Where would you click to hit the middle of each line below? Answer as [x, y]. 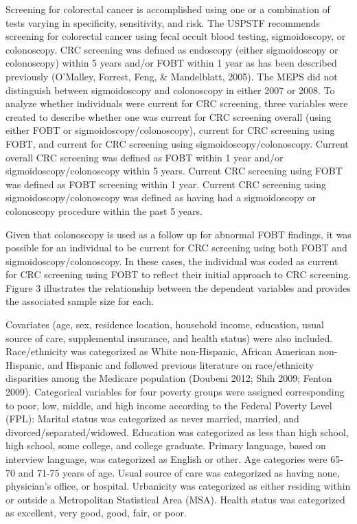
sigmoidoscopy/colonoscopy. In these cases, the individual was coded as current [172, 261]
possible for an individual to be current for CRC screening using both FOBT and [176, 248]
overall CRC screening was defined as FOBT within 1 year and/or [145, 157]
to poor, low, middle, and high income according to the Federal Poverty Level [169, 405]
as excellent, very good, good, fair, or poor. [96, 513]
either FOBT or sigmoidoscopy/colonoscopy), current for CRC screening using [170, 130]
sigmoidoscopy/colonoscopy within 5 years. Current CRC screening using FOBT [174, 171]
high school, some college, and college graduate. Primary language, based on [166, 445]
